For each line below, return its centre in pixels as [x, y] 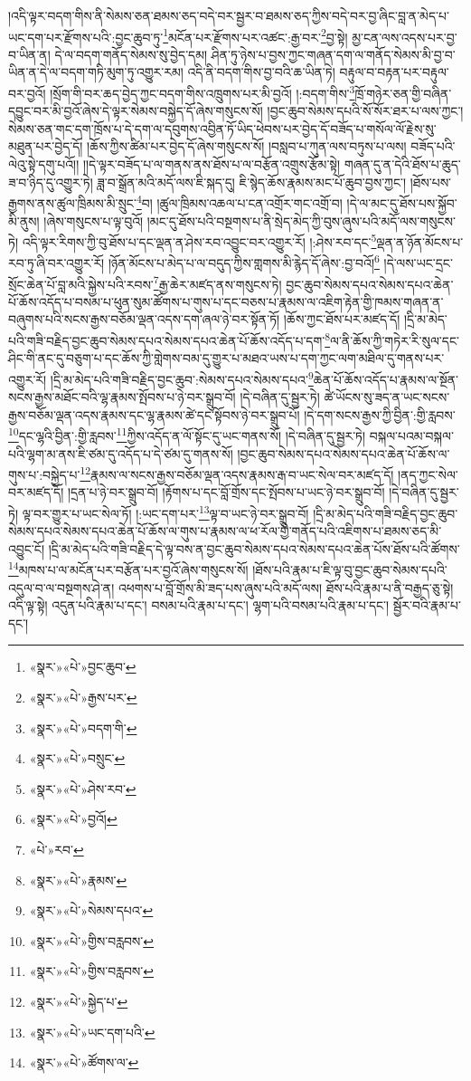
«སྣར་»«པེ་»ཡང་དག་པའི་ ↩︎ [92, 1032]
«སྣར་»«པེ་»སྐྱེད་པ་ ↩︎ [79, 1001]
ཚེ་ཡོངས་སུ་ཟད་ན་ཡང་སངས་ [387, 397]
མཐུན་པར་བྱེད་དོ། [46, 146]
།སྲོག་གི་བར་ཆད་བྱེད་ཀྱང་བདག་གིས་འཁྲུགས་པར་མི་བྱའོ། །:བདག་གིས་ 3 [203, 92]
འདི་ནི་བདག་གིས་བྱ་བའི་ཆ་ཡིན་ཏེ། [261, 72]
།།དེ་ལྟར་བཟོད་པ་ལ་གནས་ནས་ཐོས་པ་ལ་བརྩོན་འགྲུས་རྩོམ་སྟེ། [212, 164]
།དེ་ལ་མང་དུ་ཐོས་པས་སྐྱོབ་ [402, 202]
